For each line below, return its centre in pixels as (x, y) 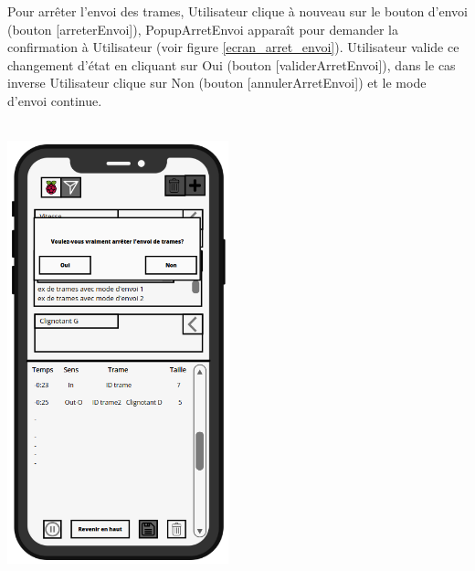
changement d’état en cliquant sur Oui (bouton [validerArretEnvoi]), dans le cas (232, 64)
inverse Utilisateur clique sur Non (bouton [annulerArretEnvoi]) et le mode (217, 83)
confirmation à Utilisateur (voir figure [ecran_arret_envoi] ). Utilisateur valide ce (233, 47)
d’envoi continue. (55, 100)
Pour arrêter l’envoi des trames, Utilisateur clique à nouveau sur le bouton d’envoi (238, 11)
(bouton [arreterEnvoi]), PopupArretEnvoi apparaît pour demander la (203, 29)
